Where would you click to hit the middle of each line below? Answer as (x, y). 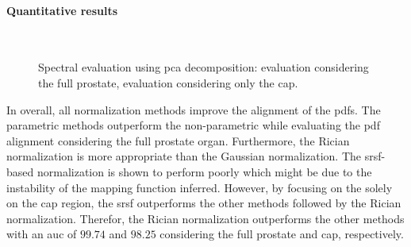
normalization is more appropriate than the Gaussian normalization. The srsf (194, 156)
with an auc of (42, 234)
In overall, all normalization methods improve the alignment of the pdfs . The (194, 109)
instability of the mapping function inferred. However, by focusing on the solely (200, 187)
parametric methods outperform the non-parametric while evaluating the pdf (193, 125)
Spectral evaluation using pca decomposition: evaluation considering (204, 67)
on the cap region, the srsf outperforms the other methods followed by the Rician (204, 203)
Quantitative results (62, 10)
